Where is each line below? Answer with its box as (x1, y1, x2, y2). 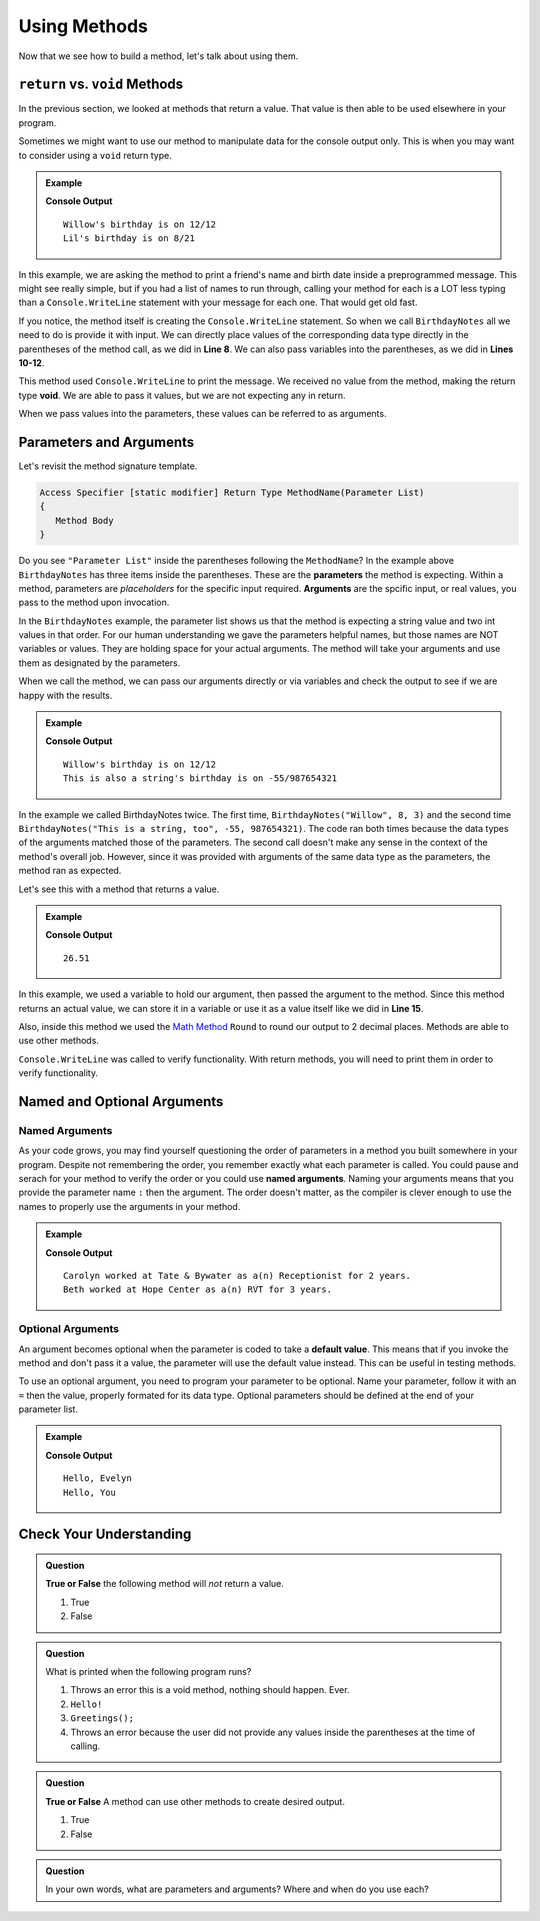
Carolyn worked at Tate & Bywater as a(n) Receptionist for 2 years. (63, 1270, 412, 1281)
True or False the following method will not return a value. (45, 1578, 285, 1590)
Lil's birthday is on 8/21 (63, 233, 195, 244)
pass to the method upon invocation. (18, 596, 170, 609)
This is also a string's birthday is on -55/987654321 (63, 773, 338, 784)
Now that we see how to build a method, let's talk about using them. (18, 50, 299, 62)
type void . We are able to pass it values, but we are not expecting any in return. (18, 389, 346, 401)
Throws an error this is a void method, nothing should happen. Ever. (70, 1684, 350, 1696)
